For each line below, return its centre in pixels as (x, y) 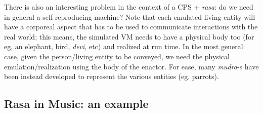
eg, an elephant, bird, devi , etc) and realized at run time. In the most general (124, 46)
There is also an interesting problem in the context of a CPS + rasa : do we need (129, 7)
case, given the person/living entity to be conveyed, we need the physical (117, 56)
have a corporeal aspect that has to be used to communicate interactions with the (131, 27)
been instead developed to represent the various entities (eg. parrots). (112, 76)
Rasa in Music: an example (76, 104)
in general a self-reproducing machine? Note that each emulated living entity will (130, 16)
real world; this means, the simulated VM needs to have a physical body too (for (129, 36)
